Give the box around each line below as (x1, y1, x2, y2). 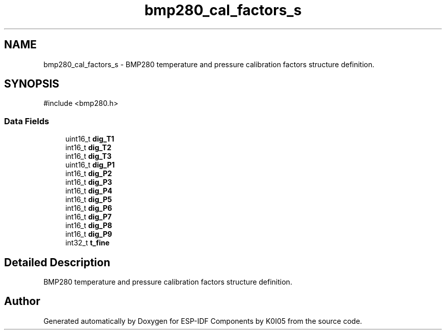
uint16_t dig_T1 (65, 134, 115, 144)
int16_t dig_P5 (65, 195, 112, 204)
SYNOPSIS (4, 77, 60, 91)
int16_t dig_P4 (65, 186, 113, 196)
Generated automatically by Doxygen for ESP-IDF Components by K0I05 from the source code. (43, 316, 363, 325)
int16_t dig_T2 (65, 143, 111, 152)
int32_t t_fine (65, 238, 110, 247)
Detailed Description (4, 256, 110, 269)
